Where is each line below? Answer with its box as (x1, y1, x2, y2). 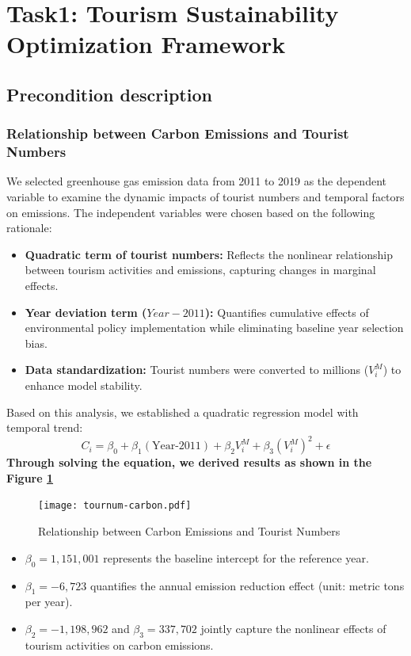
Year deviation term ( (25, 303, 147, 320)
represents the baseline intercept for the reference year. (103, 549, 369, 566)
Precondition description (6, 82, 212, 106)
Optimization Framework (6, 28, 286, 60)
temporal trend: (6, 419, 83, 436)
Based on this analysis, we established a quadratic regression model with (6, 403, 359, 420)
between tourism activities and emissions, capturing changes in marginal (25, 261, 376, 278)
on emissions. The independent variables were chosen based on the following (6, 204, 375, 220)
